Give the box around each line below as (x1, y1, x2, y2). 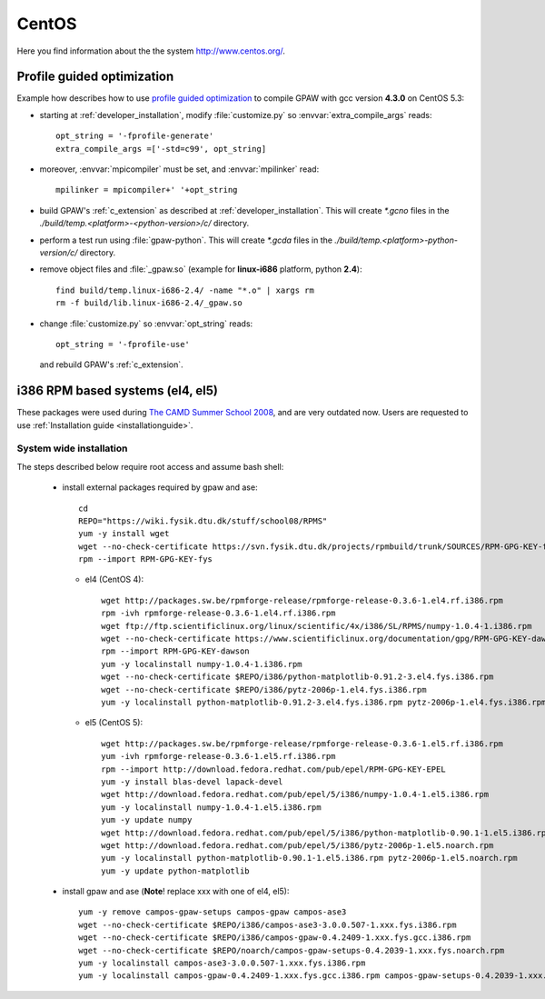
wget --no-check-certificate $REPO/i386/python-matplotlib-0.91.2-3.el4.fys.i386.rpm (101, 672, 494, 682)
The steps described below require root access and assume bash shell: (16, 461, 284, 472)
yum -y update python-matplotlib (101, 865, 250, 876)
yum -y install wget (78, 528, 170, 539)
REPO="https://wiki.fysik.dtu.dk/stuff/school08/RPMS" (78, 515, 328, 526)
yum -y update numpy (101, 814, 193, 825)
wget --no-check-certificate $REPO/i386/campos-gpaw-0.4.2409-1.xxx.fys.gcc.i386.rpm (78, 933, 471, 943)
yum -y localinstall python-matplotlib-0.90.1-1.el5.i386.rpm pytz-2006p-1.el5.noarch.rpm (101, 853, 518, 864)
